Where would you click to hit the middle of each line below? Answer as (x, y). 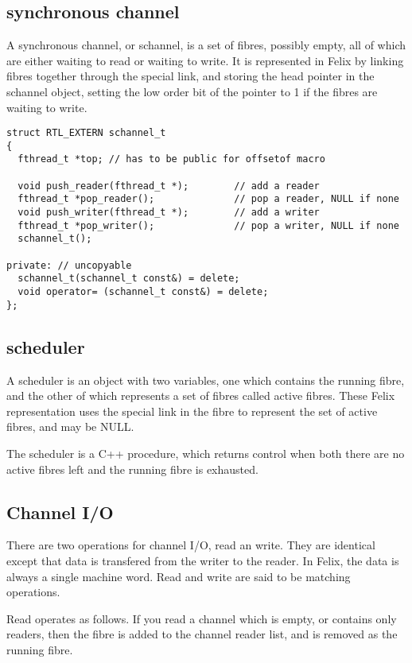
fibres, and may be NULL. (70, 426)
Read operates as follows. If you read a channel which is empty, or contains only (202, 618)
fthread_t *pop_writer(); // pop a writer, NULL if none (208, 225)
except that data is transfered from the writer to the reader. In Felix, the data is (203, 560)
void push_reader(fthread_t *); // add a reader (169, 186)
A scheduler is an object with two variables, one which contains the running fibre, (206, 380)
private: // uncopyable (69, 265)
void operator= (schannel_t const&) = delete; (143, 292)
